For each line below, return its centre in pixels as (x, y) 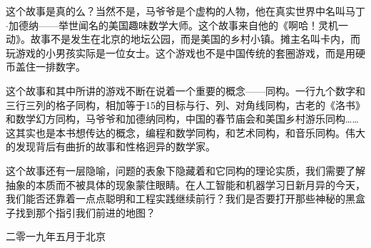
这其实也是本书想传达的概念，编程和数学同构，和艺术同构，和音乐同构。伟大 (185, 132)
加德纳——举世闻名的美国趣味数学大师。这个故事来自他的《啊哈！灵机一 (178, 25)
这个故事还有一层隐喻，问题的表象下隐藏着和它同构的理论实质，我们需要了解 (185, 170)
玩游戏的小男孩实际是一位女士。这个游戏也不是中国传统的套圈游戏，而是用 (181, 52)
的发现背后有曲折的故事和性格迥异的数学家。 (111, 146)
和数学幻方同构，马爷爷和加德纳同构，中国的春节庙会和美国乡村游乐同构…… (182, 119)
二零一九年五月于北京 (56, 236)
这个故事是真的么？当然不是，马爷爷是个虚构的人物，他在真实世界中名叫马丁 (185, 11)
